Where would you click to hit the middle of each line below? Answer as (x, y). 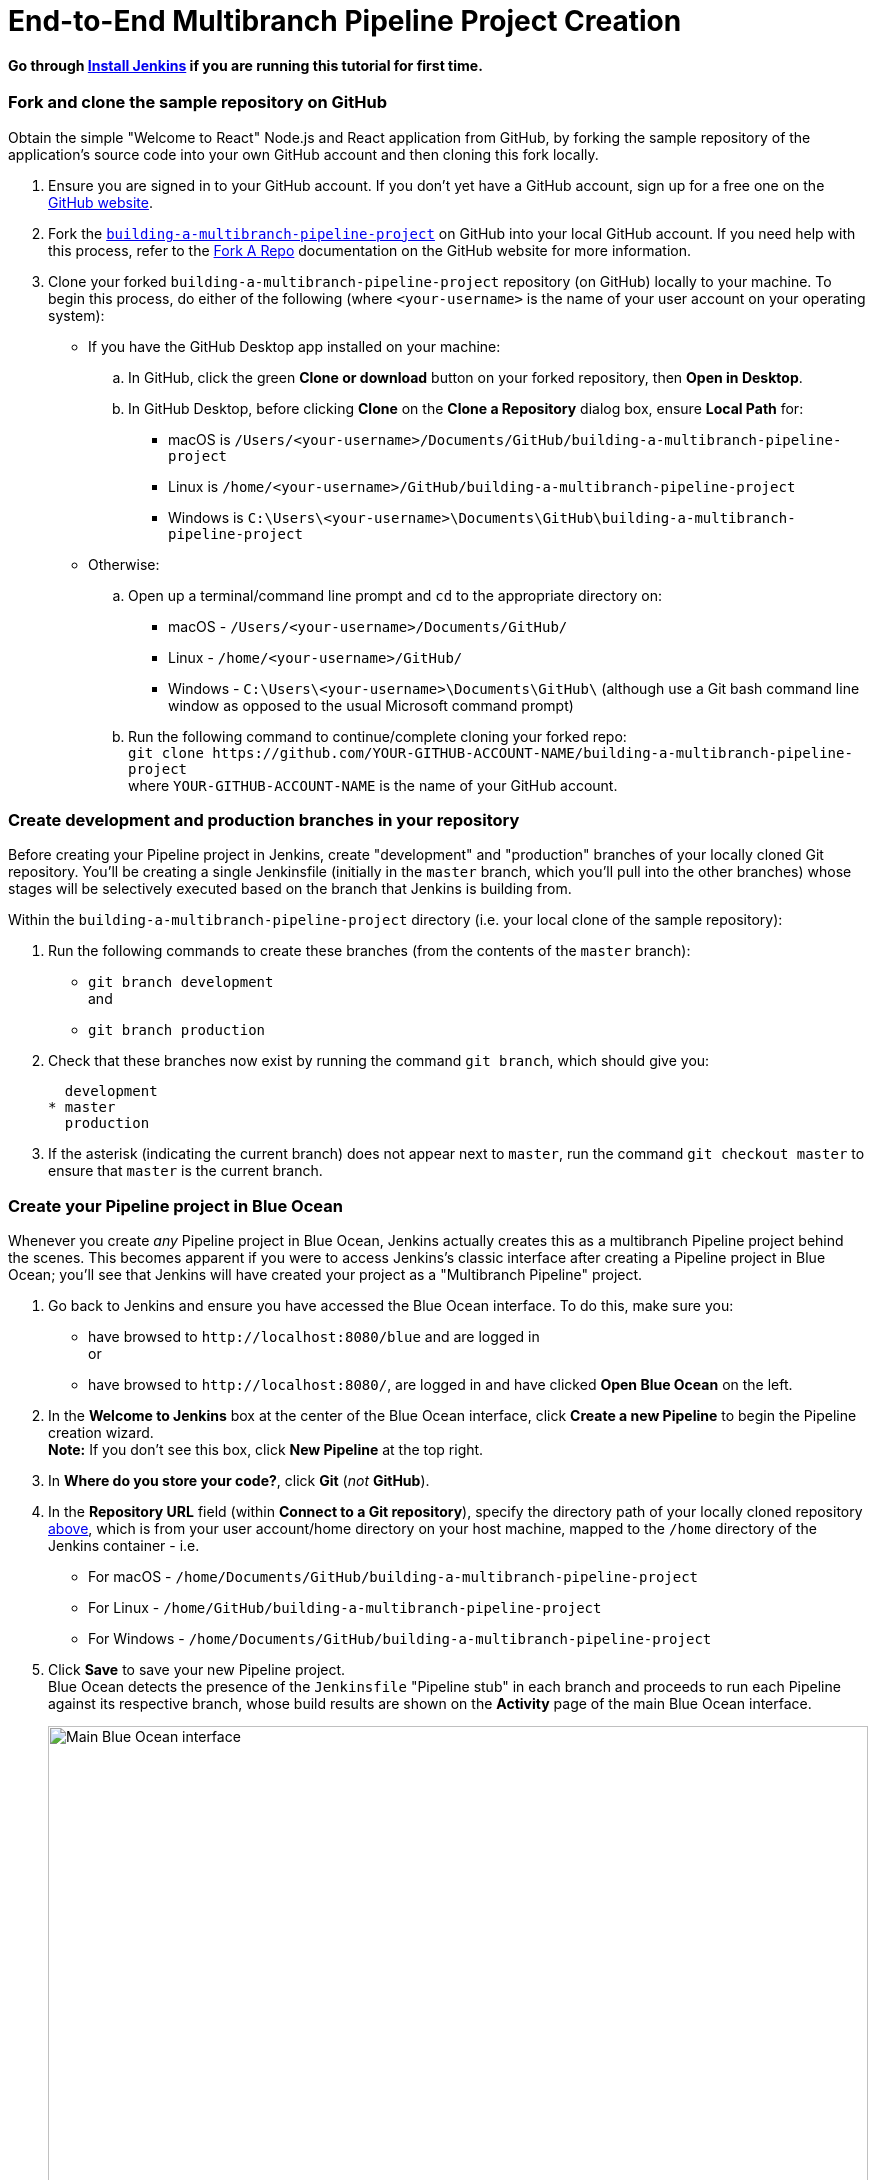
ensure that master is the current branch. (185, 1171)
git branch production (177, 1030)
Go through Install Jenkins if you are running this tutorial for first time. (245, 65)
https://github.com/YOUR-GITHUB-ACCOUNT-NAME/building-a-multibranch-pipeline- (532, 752)
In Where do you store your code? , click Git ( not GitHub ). (239, 1481)
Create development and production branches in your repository (264, 820)
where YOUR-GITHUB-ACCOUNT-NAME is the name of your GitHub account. (373, 785)
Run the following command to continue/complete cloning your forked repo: (377, 736)
